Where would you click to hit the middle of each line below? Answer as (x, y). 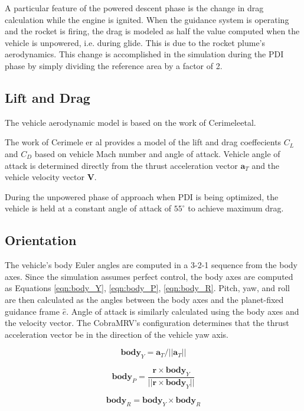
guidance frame (32, 311)
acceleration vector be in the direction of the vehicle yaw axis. (117, 334)
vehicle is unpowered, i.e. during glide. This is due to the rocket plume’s (135, 42)
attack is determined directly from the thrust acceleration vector (121, 165)
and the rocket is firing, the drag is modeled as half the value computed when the (152, 31)
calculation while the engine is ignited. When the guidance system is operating (147, 19)
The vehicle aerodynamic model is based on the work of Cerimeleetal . (130, 122)
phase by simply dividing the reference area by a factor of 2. (114, 65)
